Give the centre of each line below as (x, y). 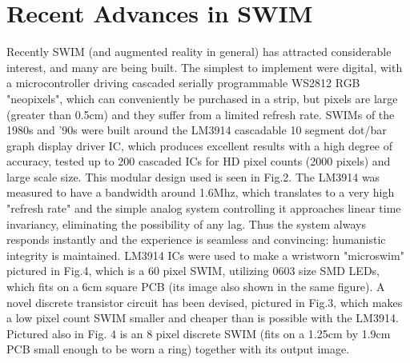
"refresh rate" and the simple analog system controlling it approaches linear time (204, 208)
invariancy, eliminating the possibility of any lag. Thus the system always (186, 223)
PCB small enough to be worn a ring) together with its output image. (178, 349)
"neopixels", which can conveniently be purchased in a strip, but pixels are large (202, 98)
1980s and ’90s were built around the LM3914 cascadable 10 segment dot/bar (197, 130)
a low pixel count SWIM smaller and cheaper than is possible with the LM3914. (203, 318)
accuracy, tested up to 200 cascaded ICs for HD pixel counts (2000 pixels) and (199, 161)
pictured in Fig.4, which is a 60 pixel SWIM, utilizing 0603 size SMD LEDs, (193, 271)
